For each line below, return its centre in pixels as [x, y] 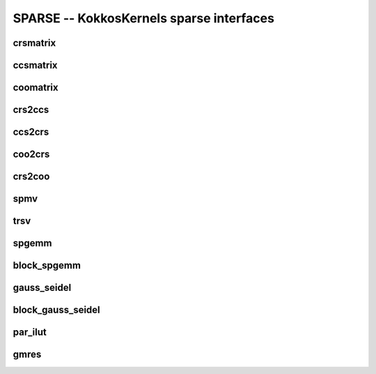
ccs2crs [31, 132]
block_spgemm [47, 265]
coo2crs [31, 155]
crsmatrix [34, 43]
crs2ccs [31, 110]
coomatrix [36, 88]
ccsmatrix [36, 65]
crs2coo [31, 177]
